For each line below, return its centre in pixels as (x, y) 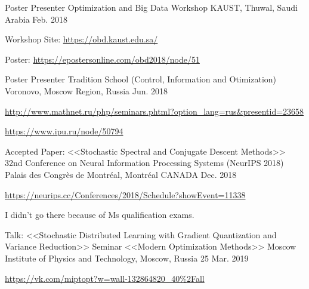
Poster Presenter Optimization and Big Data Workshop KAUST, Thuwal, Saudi (151, 7)
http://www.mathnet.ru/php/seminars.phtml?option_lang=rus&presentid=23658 (154, 111)
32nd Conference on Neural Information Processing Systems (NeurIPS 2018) (144, 163)
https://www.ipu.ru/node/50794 (64, 131)
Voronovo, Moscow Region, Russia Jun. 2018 (86, 90)
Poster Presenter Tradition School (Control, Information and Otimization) (141, 79)
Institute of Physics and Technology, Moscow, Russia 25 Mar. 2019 (127, 258)
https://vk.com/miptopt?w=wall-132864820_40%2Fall (105, 278)
